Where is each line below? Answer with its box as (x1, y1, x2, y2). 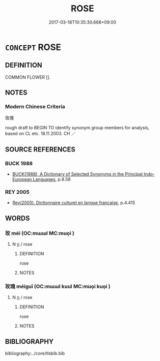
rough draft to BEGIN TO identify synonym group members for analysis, (5, 125, 150, 131)
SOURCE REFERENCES (5, 145, 76, 153)
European (12, 177, 32, 182)
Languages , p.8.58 (32, 177, 71, 182)
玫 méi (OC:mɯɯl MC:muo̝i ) (5, 230, 75, 237)
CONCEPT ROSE (5, 41, 61, 53)
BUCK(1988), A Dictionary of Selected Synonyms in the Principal (12, 171, 143, 177)
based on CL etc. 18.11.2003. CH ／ (5, 131, 76, 137)
